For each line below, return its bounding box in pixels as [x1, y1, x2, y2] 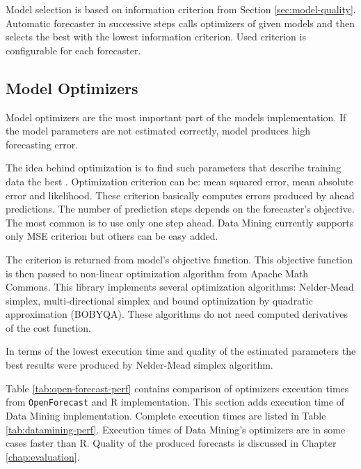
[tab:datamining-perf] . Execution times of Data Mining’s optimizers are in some [6, 422, 346, 436]
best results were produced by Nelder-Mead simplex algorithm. [6, 357, 273, 372]
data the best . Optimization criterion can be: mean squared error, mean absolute [6, 174, 354, 188]
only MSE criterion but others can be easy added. [6, 229, 218, 243]
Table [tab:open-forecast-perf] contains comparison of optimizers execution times [6, 380, 349, 395]
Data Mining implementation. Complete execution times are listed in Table [6, 408, 326, 422]
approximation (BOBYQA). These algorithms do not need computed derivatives [6, 307, 348, 321]
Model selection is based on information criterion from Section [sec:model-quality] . [6, 2, 356, 16]
